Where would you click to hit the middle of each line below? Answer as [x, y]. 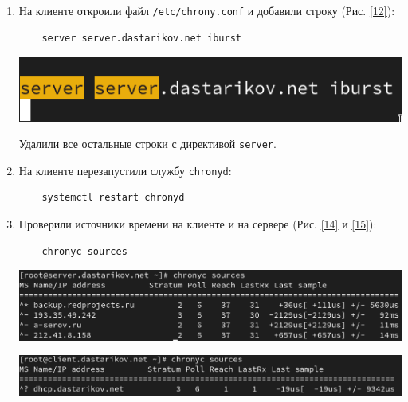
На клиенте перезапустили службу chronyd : [125, 170]
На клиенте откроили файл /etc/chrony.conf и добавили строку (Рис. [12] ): [207, 10]
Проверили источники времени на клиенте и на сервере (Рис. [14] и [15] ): [198, 224]
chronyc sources [84, 251]
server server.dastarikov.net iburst [141, 38]
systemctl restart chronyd [113, 198]
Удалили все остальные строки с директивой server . [147, 144]
